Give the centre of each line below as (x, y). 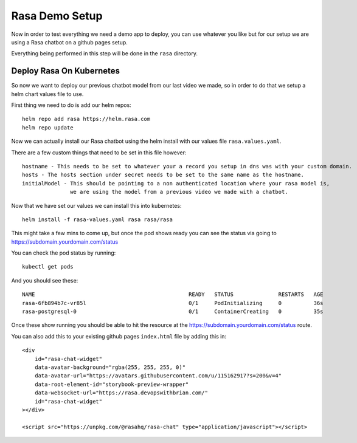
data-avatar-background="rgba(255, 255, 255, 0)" (110, 367)
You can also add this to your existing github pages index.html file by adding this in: (119, 336)
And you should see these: (45, 280)
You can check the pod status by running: (64, 253)
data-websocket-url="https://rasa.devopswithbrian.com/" (121, 393)
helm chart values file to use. (47, 94)
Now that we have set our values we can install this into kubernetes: (96, 205)
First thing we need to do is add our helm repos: (71, 105)
